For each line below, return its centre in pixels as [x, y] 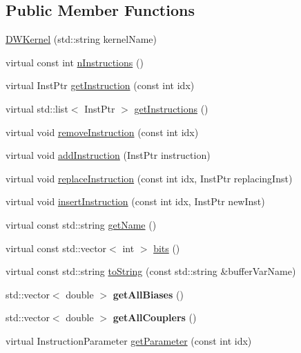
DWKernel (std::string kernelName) [81, 39]
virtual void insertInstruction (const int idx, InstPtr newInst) [135, 201]
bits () [167, 248]
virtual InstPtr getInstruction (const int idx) [100, 85]
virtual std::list [37, 108]
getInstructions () [171, 108]
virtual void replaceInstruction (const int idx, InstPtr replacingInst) [149, 178]
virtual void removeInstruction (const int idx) [102, 132]
